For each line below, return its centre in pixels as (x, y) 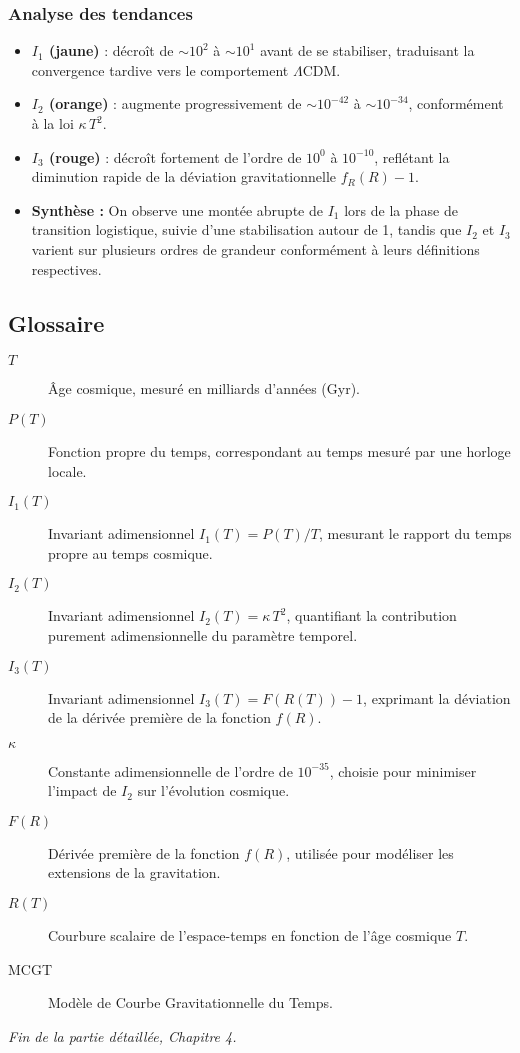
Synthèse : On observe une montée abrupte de (177, 209)
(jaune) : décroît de (111, 50)
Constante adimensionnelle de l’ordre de (170, 770)
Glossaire (56, 322)
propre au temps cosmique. (130, 552)
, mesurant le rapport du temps (415, 533)
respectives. (66, 268)
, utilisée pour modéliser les (370, 852)
